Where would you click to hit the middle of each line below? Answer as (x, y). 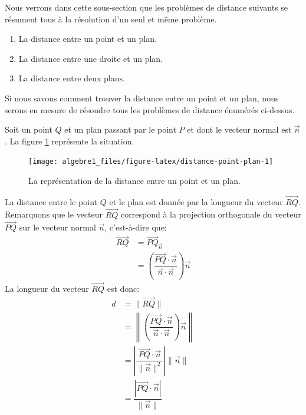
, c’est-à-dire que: (136, 227)
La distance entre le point (51, 201)
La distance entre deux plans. (72, 78)
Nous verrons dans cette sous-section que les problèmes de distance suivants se (147, 7)
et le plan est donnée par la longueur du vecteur (196, 201)
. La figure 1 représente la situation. (70, 141)
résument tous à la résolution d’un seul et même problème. (111, 19)
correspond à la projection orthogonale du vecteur (211, 214)
